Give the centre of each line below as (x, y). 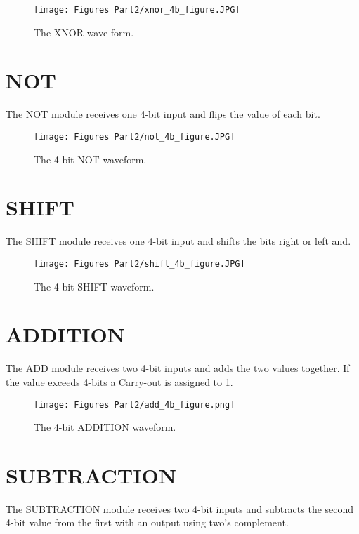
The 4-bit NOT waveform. (90, 159)
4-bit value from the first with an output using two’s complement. (147, 522)
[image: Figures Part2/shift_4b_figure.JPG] (139, 263)
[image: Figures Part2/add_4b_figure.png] (135, 405)
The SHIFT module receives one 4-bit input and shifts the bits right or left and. (178, 241)
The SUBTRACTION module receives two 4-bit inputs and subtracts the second (180, 508)
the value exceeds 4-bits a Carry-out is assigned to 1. (119, 381)
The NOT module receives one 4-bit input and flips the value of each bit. (163, 114)
